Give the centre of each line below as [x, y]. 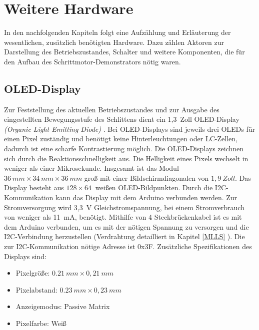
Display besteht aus [34, 187]
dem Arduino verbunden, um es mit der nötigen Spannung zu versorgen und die [126, 226]
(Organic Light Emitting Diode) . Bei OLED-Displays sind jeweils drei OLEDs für [130, 129]
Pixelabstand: [36, 289]
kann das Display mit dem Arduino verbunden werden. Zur [146, 197]
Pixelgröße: [33, 273]
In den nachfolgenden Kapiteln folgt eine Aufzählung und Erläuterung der [117, 32]
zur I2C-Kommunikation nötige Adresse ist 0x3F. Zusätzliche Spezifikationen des [128, 246]
